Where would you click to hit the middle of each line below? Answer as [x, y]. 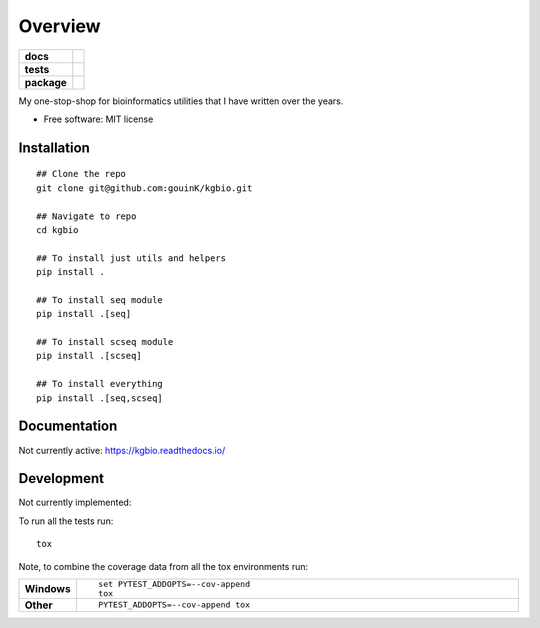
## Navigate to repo [86, 216]
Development [61, 478]
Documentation [68, 426]
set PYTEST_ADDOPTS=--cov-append [174, 583]
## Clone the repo [81, 174]
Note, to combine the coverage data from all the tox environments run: [163, 566]
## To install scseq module [105, 342]
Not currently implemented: [75, 502]
